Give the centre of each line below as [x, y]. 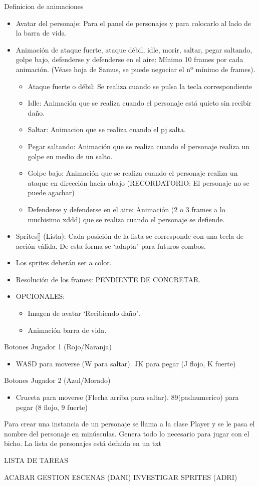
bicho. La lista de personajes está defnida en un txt [83, 443]
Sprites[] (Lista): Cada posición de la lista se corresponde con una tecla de [129, 236]
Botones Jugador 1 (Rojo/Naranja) [58, 347]
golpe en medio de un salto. [70, 156]
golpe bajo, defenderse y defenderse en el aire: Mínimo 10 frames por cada [129, 59]
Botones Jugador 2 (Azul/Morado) [57, 380]
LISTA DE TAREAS [36, 460]
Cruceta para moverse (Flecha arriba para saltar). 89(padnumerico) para [127, 397]
